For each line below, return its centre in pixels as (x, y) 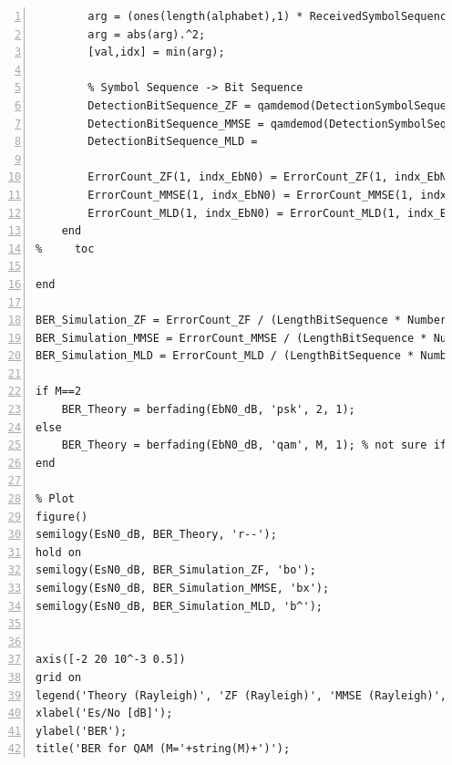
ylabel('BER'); (82, 731)
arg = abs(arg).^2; (147, 34)
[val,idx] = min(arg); (156, 52)
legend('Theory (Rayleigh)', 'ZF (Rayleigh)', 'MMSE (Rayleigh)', (241, 695)
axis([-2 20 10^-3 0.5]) (111, 660)
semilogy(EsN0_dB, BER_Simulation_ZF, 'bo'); (176, 570)
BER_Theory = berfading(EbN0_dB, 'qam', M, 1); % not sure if (254, 445)
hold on (59, 552)
